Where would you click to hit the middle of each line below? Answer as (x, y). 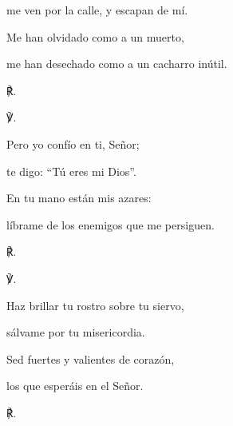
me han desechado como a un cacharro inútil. (117, 64)
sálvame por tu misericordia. (76, 332)
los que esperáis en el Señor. (75, 386)
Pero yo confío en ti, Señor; (73, 143)
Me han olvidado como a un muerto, (95, 36)
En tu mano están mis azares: (79, 198)
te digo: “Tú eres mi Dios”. (71, 171)
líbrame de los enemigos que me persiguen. (111, 224)
